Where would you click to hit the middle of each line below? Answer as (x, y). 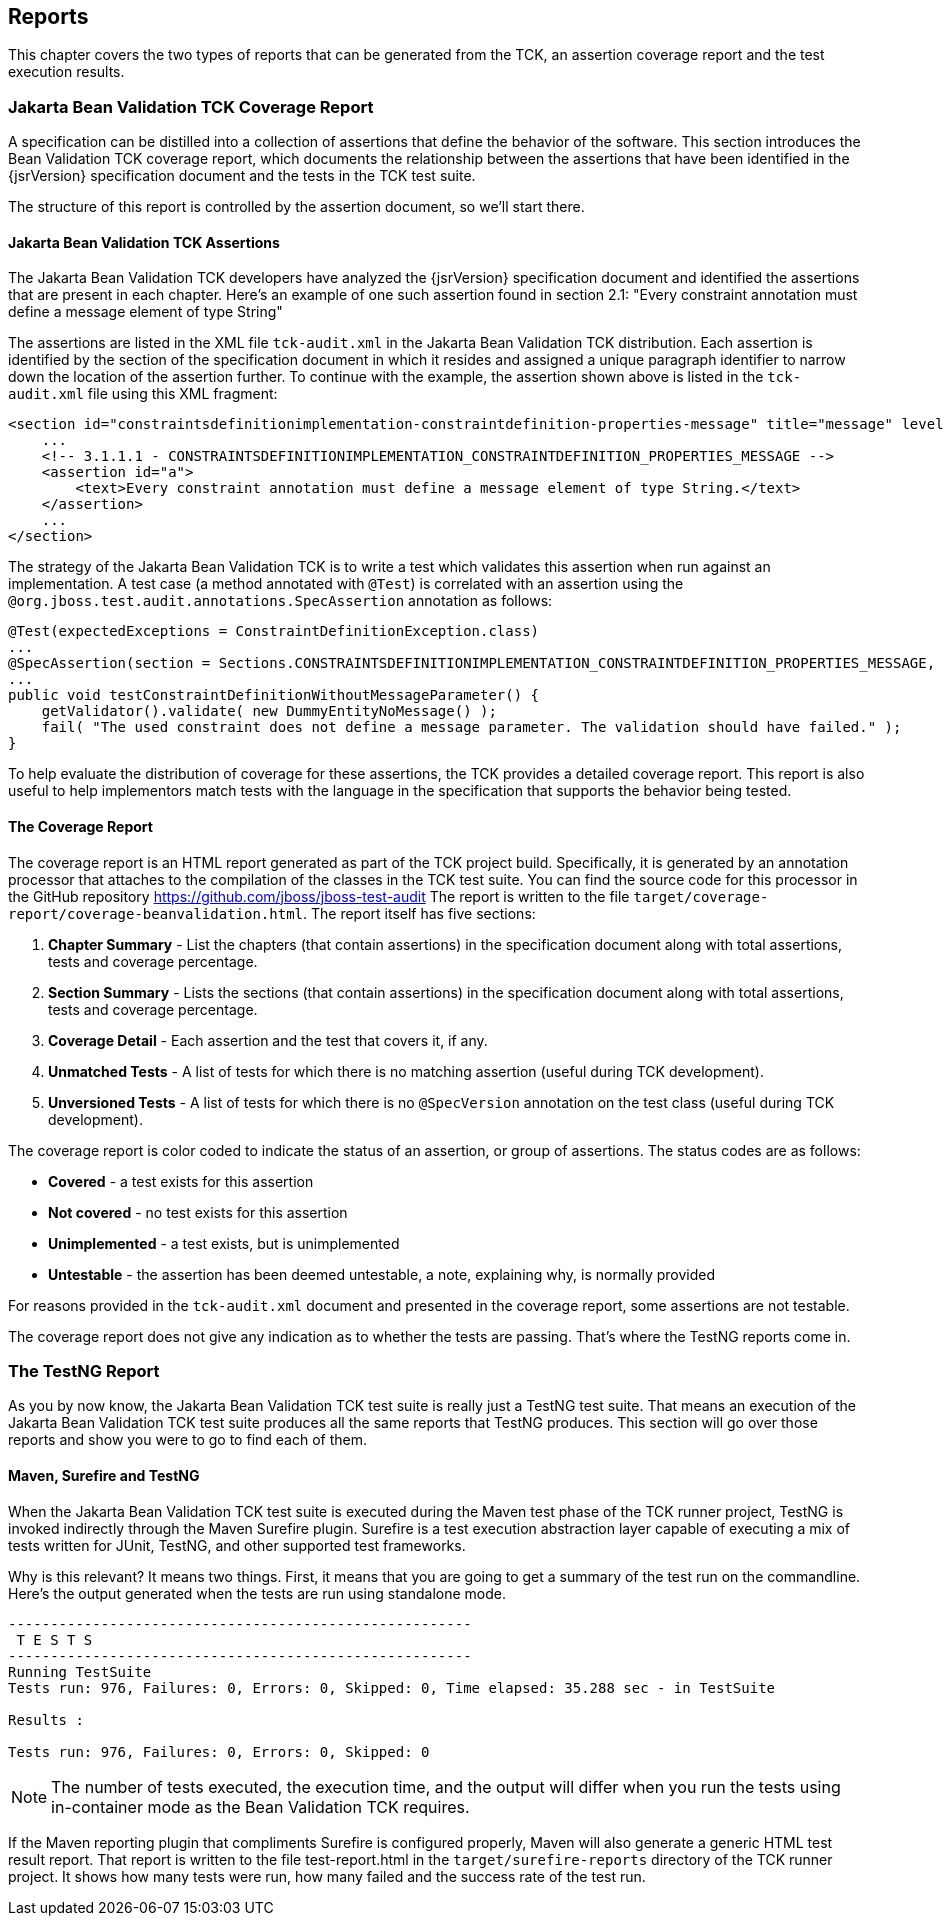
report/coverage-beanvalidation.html (156, 913)
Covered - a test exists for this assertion (181, 1181)
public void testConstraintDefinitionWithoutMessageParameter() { (274, 695)
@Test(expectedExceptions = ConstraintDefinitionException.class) (274, 631)
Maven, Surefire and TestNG (104, 1475)
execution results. (66, 72)
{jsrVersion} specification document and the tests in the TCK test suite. (242, 176)
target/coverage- (701, 896)
